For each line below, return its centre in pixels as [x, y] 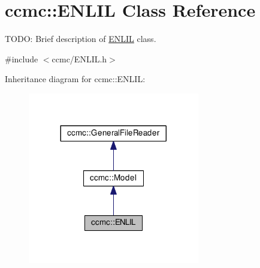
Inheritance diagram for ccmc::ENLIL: [75, 79]
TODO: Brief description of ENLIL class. [81, 39]
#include [22, 58]
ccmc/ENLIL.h [79, 58]
